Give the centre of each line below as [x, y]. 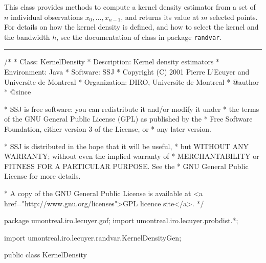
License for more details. [42, 176]
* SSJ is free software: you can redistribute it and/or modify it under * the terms [132, 109]
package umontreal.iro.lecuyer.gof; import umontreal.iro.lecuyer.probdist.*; [121, 220]
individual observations [47, 17]
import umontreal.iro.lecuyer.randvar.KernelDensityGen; [93, 237]
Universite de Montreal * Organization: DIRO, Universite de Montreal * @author [132, 81]
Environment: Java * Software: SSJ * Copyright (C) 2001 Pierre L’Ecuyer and [127, 72]
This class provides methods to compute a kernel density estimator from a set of [130, 7]
